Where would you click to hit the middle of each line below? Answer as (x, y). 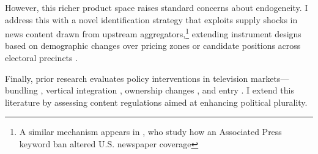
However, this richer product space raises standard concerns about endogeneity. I (157, 7)
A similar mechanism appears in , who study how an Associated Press (150, 132)
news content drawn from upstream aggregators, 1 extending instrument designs (153, 33)
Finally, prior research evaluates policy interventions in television (127, 78)
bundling (21, 90)
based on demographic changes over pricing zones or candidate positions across (153, 46)
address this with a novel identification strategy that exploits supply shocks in (151, 19)
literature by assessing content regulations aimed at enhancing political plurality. (156, 102)
